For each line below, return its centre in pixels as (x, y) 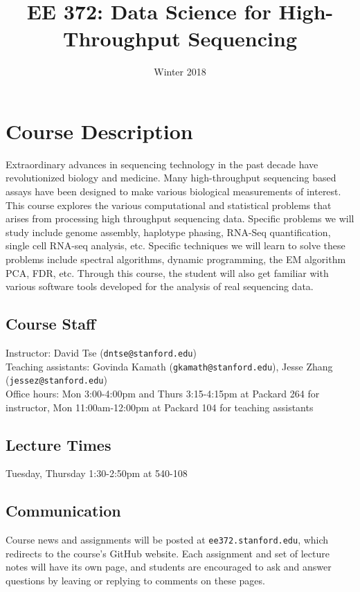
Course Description (99, 131)
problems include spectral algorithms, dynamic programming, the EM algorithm (176, 259)
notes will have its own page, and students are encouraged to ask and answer (169, 567)
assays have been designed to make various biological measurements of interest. (173, 191)
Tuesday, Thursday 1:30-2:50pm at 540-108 (97, 473)
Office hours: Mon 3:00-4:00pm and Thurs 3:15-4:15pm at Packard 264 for (163, 393)
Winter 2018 (180, 72)
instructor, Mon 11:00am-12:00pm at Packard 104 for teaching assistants (160, 407)
